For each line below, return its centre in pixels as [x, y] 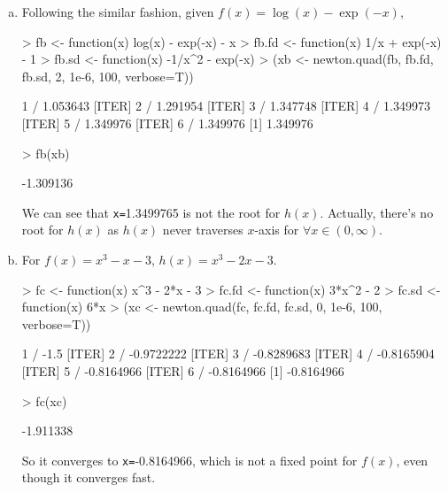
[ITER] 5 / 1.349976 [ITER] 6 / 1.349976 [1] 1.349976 [167, 123]
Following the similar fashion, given [118, 12]
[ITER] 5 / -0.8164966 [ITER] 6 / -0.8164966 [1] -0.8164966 [183, 370]
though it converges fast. [89, 477]
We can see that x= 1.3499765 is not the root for [151, 212]
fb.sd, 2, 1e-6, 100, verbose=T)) [108, 76]
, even [412, 460]
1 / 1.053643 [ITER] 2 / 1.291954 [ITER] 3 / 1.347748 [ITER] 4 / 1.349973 [226, 106]
